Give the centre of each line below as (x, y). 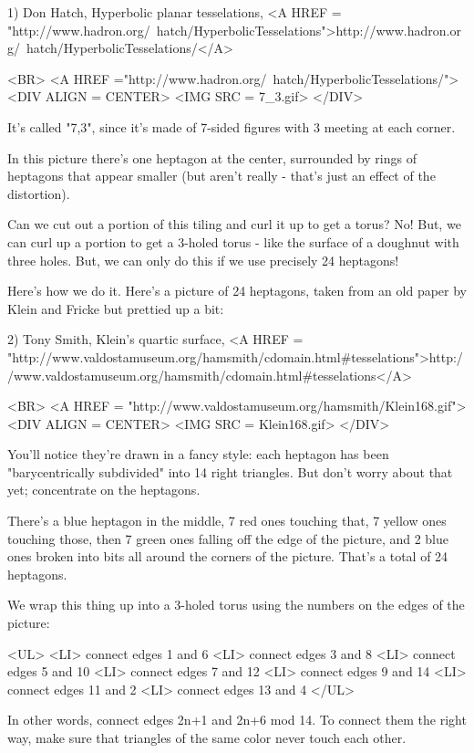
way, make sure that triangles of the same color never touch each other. (207, 737)
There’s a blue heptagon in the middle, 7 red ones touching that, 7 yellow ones (227, 521)
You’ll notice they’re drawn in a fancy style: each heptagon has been (198, 454)
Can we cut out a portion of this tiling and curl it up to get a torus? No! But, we (234, 224)
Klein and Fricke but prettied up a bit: (116, 308)
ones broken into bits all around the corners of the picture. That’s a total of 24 (228, 556)
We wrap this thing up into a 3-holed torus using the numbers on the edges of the (236, 605)
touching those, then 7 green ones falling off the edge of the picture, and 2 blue (228, 538)
